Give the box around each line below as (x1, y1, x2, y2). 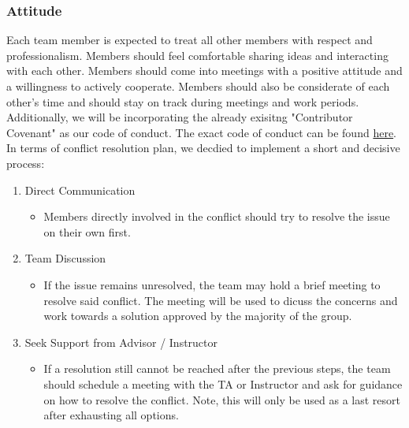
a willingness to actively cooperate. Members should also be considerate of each (6, 78, 390, 94)
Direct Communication (24, 181, 136, 198)
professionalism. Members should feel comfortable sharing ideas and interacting (6, 47, 389, 63)
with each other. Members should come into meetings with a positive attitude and (6, 62, 403, 79)
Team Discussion (24, 250, 106, 266)
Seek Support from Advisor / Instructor (24, 333, 218, 350)
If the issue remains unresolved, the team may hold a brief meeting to (43, 276, 381, 292)
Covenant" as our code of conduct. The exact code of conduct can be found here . (6, 124, 397, 140)
